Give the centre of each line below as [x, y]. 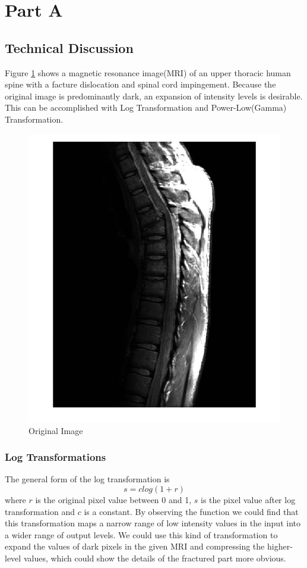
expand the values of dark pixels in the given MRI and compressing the [135, 546]
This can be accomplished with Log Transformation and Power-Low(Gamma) [146, 107]
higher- [280, 546]
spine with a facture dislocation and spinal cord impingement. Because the [140, 84]
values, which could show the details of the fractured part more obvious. [155, 558]
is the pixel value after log [248, 499]
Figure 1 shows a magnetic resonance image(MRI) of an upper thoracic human [148, 72]
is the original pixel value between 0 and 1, [113, 499]
